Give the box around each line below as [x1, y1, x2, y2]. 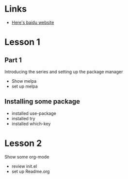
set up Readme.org [11, 168, 50, 174]
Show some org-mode [4, 154, 49, 160]
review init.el [11, 163, 37, 169]
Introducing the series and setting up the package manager [4, 69, 123, 74]
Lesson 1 [4, 36, 41, 48]
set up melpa [11, 83, 38, 89]
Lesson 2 [4, 138, 42, 149]
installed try [11, 115, 35, 121]
